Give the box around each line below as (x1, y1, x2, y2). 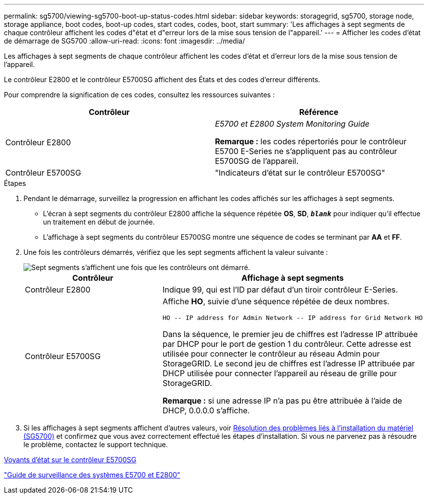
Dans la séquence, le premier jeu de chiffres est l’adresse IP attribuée (162, 329, 418, 339)
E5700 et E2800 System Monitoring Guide (215, 119, 370, 129)
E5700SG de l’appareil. (215, 156, 299, 166)
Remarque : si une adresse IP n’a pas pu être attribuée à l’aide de (162, 396, 402, 406)
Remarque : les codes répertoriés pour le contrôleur (215, 136, 407, 146)
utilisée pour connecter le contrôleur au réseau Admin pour (162, 349, 380, 359)
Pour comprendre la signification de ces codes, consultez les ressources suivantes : (4, 91, 275, 99)
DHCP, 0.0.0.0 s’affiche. (162, 406, 250, 415)
